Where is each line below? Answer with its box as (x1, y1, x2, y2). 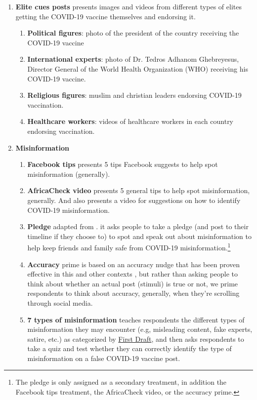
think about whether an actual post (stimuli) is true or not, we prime (27, 278, 238, 288)
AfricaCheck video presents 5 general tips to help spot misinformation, (27, 185, 250, 196)
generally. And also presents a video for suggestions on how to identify (27, 195, 241, 205)
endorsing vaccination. (27, 125, 95, 136)
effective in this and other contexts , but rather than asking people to (27, 269, 238, 279)
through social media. (27, 297, 93, 308)
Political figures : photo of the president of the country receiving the (27, 28, 239, 38)
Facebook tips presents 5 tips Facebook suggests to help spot (27, 159, 218, 169)
